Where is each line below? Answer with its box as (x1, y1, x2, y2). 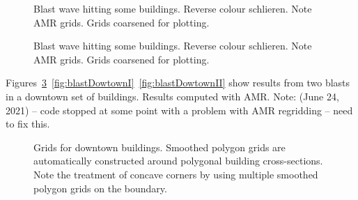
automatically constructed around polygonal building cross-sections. (33, 153, 323, 168)
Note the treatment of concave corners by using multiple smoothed (33, 167, 318, 181)
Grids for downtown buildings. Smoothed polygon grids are (33, 139, 286, 154)
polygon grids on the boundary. (33, 180, 167, 195)
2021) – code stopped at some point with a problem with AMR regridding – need (6, 102, 353, 117)
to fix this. (6, 116, 50, 131)
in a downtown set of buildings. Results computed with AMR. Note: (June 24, (6, 89, 339, 103)
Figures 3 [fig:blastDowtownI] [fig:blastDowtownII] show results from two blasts (6, 75, 350, 90)
